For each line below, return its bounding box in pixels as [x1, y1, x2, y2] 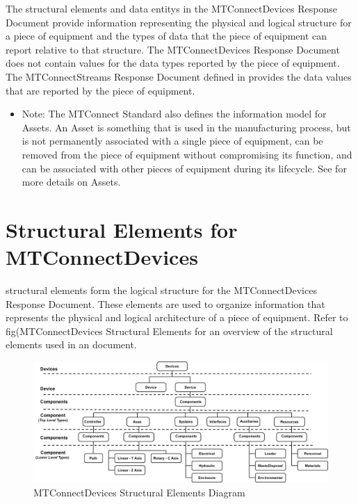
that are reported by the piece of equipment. [6, 83, 195, 97]
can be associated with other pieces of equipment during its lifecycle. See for [22, 161, 347, 175]
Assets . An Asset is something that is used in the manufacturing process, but [22, 120, 351, 134]
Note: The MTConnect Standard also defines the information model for [22, 106, 327, 121]
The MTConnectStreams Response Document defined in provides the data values [6, 69, 352, 83]
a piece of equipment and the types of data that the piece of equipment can [6, 29, 327, 43]
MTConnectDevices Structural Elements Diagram [33, 485, 245, 499]
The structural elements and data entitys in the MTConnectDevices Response [6, 1, 337, 15]
